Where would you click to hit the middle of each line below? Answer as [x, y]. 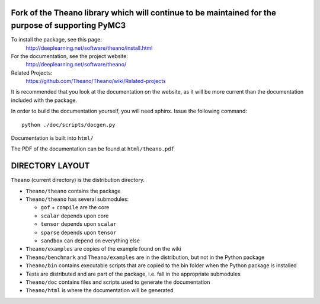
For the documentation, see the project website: [70, 56]
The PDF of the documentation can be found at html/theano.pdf [93, 149]
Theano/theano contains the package [73, 191]
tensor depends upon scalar [79, 224]
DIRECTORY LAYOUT [50, 166]
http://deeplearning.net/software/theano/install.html [89, 48]
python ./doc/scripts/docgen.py [68, 125]
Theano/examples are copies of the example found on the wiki [104, 249]
